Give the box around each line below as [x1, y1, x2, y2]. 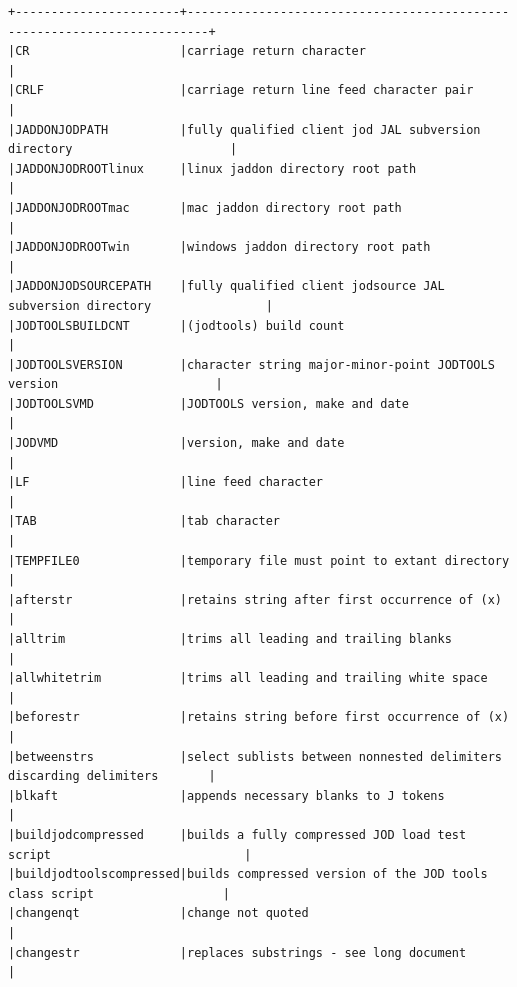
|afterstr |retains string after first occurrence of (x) [8, 592, 502, 607]
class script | [8, 886, 230, 901]
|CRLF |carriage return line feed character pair [8, 83, 474, 98]
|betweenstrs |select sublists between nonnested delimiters [8, 749, 502, 764]
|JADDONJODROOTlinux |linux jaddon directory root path [8, 161, 417, 176]
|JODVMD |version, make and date [8, 436, 345, 451]
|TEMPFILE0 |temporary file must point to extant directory [8, 553, 510, 568]
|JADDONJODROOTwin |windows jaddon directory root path [8, 240, 431, 255]
